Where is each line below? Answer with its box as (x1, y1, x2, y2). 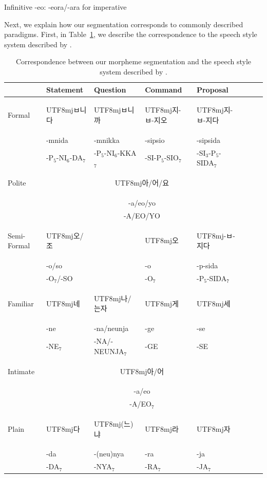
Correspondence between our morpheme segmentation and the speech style (15, 56, 252, 67)
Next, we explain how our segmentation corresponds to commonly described (4, 19, 243, 29)
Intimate (8, 365, 35, 376)
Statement (46, 84, 84, 95)
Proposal (196, 84, 228, 95)
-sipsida (196, 134, 221, 145)
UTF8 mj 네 (46, 298, 80, 308)
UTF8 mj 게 (145, 298, 179, 308)
